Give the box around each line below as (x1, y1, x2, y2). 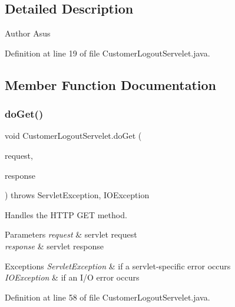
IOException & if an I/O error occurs (5, 271, 140, 283)
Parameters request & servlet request (5, 228, 137, 241)
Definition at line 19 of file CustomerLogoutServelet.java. (5, 46, 210, 59)
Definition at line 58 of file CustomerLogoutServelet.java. (5, 291, 210, 303)
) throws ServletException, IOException (5, 189, 150, 201)
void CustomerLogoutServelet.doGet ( (5, 129, 142, 142)
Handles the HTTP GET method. (5, 208, 127, 221)
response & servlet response (5, 239, 104, 252)
